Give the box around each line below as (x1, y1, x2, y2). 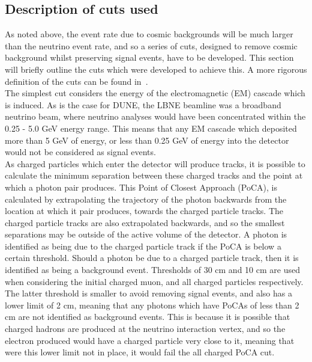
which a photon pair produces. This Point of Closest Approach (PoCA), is (5, 180, 277, 193)
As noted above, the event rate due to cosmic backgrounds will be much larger (5, 28, 293, 40)
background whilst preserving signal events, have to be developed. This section (5, 51, 294, 64)
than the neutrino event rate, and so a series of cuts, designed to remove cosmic (5, 39, 298, 52)
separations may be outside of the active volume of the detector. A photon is (5, 228, 287, 241)
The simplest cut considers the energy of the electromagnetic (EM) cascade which (5, 87, 305, 99)
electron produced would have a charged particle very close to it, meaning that (5, 334, 295, 346)
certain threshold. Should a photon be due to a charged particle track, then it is (5, 251, 299, 264)
